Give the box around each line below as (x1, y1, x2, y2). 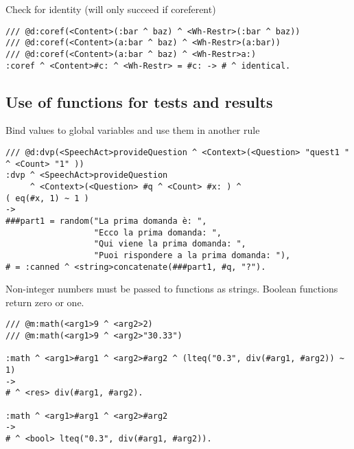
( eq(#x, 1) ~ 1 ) (5, 193, 89, 203)
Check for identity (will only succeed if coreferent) (5, 2, 216, 16)
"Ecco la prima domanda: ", (93, 227, 222, 238)
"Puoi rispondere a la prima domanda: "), (93, 250, 291, 260)
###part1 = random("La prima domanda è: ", (5, 216, 207, 226)
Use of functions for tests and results (5, 91, 273, 112)
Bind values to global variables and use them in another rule (5, 123, 260, 137)
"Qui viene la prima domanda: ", (93, 239, 246, 249)
